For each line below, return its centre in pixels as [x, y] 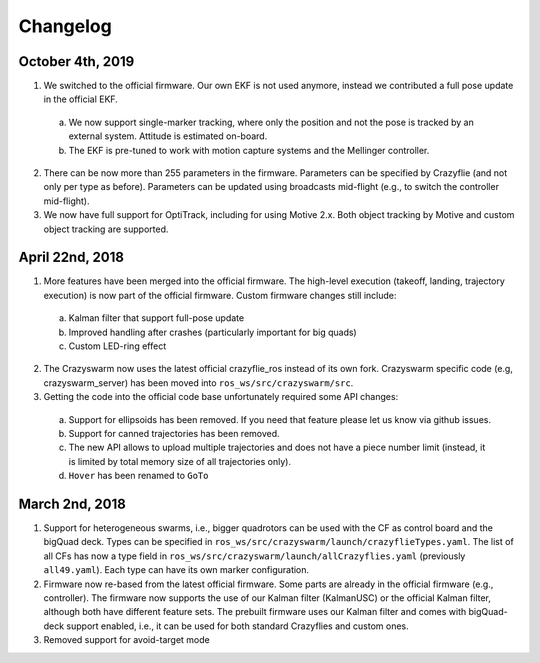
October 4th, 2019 [76, 61]
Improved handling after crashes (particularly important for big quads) [212, 332]
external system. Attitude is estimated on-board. [168, 136]
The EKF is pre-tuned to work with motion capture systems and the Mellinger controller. [249, 150]
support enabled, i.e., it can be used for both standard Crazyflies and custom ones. [237, 626]
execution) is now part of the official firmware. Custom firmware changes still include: [220, 295]
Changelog [65, 26]
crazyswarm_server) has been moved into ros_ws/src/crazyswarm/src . [198, 382]
